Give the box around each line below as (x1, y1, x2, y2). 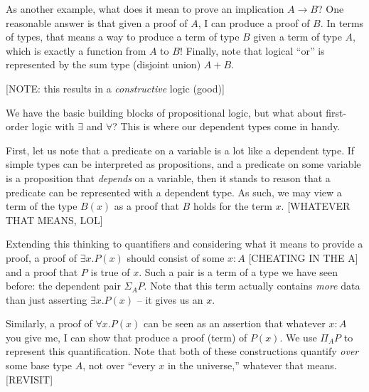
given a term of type (253, 29, 342, 44)
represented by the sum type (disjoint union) (6, 57, 201, 72)
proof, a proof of (6, 250, 77, 265)
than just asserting (6, 292, 87, 307)
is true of (90, 264, 130, 279)
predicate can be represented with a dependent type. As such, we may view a (6, 184, 342, 199)
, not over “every (82, 358, 156, 373)
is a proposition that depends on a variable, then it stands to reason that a (6, 170, 331, 185)
